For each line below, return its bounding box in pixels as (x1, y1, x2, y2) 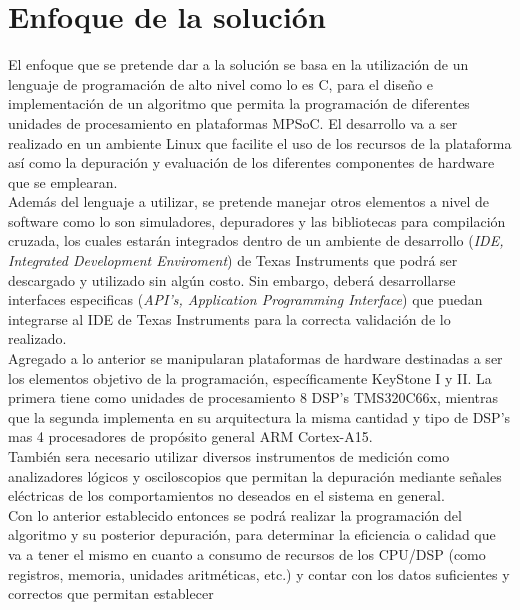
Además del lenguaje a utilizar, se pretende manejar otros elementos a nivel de (8, 191, 490, 212)
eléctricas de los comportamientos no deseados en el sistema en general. (8, 485, 445, 506)
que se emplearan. (8, 171, 118, 192)
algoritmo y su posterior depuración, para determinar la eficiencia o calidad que (8, 524, 496, 545)
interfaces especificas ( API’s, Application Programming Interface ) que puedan (8, 289, 483, 310)
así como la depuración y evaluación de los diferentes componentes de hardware (8, 152, 495, 173)
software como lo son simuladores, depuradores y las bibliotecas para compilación (8, 210, 506, 231)
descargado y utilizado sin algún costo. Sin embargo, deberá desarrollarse (8, 269, 456, 290)
